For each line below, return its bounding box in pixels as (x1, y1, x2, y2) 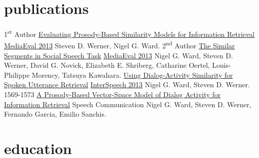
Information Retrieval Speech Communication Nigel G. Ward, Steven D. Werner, (4, 99, 252, 109)
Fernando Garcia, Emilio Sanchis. (4, 109, 106, 119)
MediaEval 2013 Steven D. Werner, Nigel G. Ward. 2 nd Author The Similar (4, 39, 235, 51)
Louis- (212, 60, 231, 70)
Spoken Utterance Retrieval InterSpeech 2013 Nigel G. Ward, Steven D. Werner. (4, 79, 250, 90)
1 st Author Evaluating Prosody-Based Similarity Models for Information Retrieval (4, 27, 255, 39)
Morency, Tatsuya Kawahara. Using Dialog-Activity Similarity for (31, 69, 233, 80)
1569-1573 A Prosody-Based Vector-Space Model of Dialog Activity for (4, 89, 221, 99)
